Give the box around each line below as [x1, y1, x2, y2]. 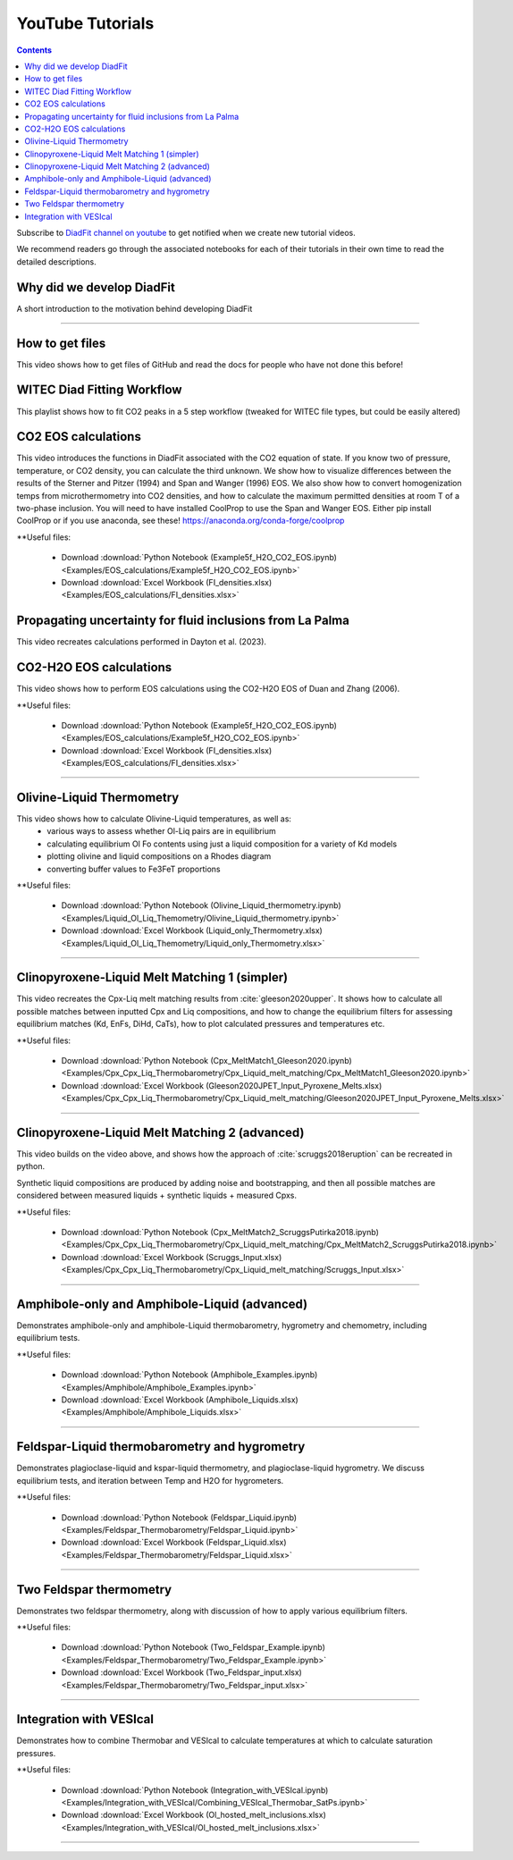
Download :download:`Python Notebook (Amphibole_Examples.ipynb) [61, 1369, 318, 1380]
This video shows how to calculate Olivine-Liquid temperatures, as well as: [16, 813, 292, 824]
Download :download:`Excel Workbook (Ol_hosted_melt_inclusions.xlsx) [61, 1810, 326, 1821]
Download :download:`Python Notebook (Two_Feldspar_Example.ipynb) [61, 1642, 325, 1653]
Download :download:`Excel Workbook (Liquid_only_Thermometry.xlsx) [61, 925, 324, 936]
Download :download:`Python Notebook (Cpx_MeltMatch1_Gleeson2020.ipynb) [61, 1055, 352, 1065]
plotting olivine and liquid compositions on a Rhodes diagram [46, 851, 272, 862]
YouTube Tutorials [16, 13, 155, 33]
